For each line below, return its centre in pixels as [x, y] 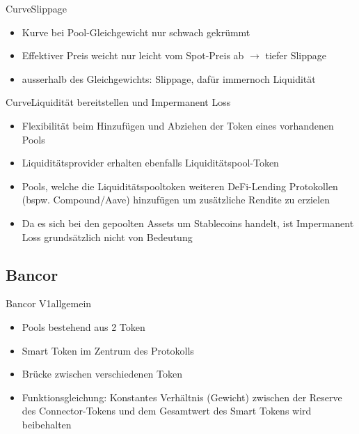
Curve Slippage [36, 8]
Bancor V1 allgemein [49, 303]
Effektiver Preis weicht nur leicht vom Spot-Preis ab [133, 55]
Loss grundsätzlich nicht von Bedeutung [107, 237]
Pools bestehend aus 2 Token [83, 326]
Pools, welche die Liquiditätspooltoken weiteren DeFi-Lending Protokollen [180, 186]
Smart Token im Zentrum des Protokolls [108, 350]
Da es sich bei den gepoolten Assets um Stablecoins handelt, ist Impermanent [188, 223]
